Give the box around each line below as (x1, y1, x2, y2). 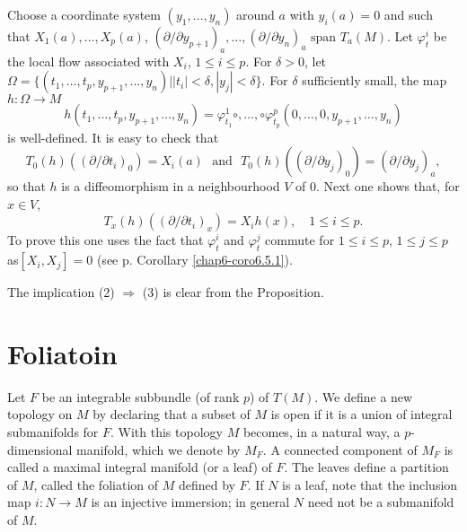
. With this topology (110, 423, 223, 441)
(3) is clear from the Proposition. (142, 283, 324, 301)
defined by (178, 475, 235, 493)
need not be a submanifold (307, 493, 454, 511)
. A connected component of (262, 440, 418, 458)
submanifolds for (7, 423, 99, 441)
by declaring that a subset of (93, 405, 251, 423)
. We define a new (314, 387, 413, 406)
